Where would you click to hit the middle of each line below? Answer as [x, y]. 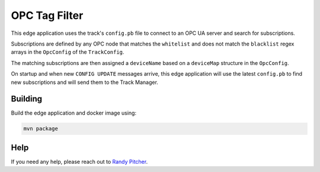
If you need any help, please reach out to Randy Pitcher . [79, 161]
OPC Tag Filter [47, 15]
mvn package [41, 129]
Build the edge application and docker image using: [73, 113]
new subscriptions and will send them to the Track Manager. [84, 82]
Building [27, 99]
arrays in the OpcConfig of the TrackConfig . [68, 52]
